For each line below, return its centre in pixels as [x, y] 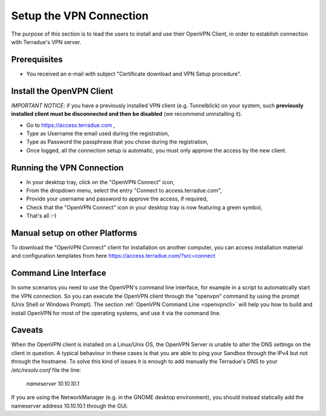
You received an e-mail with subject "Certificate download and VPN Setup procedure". [134, 74]
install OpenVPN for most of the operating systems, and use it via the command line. [116, 313]
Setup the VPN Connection [80, 16]
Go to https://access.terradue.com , [71, 125]
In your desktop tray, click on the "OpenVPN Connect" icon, [101, 182]
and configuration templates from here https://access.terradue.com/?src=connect [113, 256]
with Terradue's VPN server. [46, 42]
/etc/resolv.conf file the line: [46, 370]
